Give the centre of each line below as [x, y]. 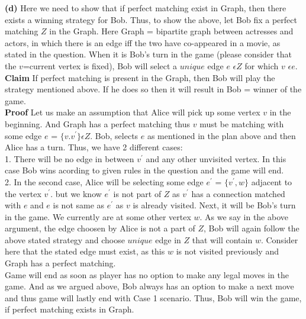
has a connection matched [238, 193]
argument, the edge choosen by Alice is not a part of [100, 228]
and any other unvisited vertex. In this [216, 158]
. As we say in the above [244, 216]
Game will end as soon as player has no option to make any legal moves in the [147, 274]
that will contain [222, 239]
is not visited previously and [227, 251]
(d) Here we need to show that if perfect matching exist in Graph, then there [146, 8]
